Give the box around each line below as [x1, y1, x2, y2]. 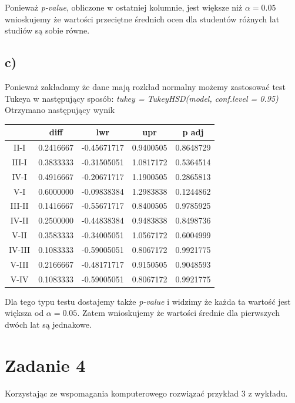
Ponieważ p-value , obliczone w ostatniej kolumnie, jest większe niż [5, 1, 243, 13]
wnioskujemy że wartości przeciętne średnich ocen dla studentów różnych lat [5, 12, 280, 25]
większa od [5, 307, 44, 319]
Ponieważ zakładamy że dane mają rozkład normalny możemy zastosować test [5, 80, 286, 92]
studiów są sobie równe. [5, 24, 90, 36]
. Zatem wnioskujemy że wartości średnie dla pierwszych [77, 307, 280, 319]
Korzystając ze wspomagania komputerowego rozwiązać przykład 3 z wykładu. [5, 387, 288, 399]
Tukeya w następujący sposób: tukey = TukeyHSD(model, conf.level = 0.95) [5, 92, 279, 104]
